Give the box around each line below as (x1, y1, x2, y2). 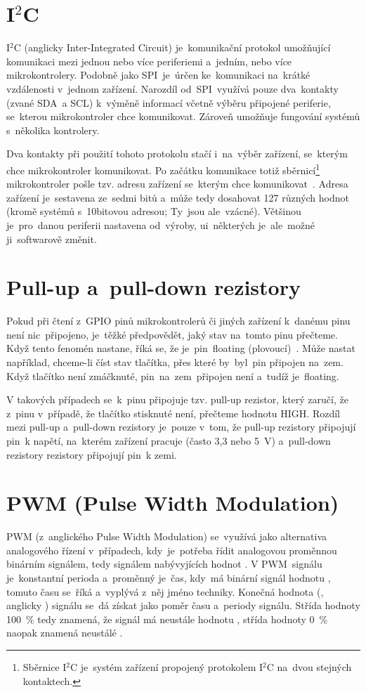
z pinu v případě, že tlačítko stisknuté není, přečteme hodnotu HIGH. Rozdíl (6, 405, 340, 420)
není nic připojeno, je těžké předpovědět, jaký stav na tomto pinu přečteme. (6, 327, 338, 341)
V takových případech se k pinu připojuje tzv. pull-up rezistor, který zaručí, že (6, 392, 348, 407)
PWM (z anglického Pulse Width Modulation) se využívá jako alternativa (6, 529, 327, 544)
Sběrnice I (22, 660, 67, 674)
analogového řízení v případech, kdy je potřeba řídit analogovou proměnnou (6, 542, 337, 557)
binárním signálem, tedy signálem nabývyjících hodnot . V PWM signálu (6, 556, 322, 571)
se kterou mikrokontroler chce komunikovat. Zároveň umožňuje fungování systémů (6, 109, 360, 124)
